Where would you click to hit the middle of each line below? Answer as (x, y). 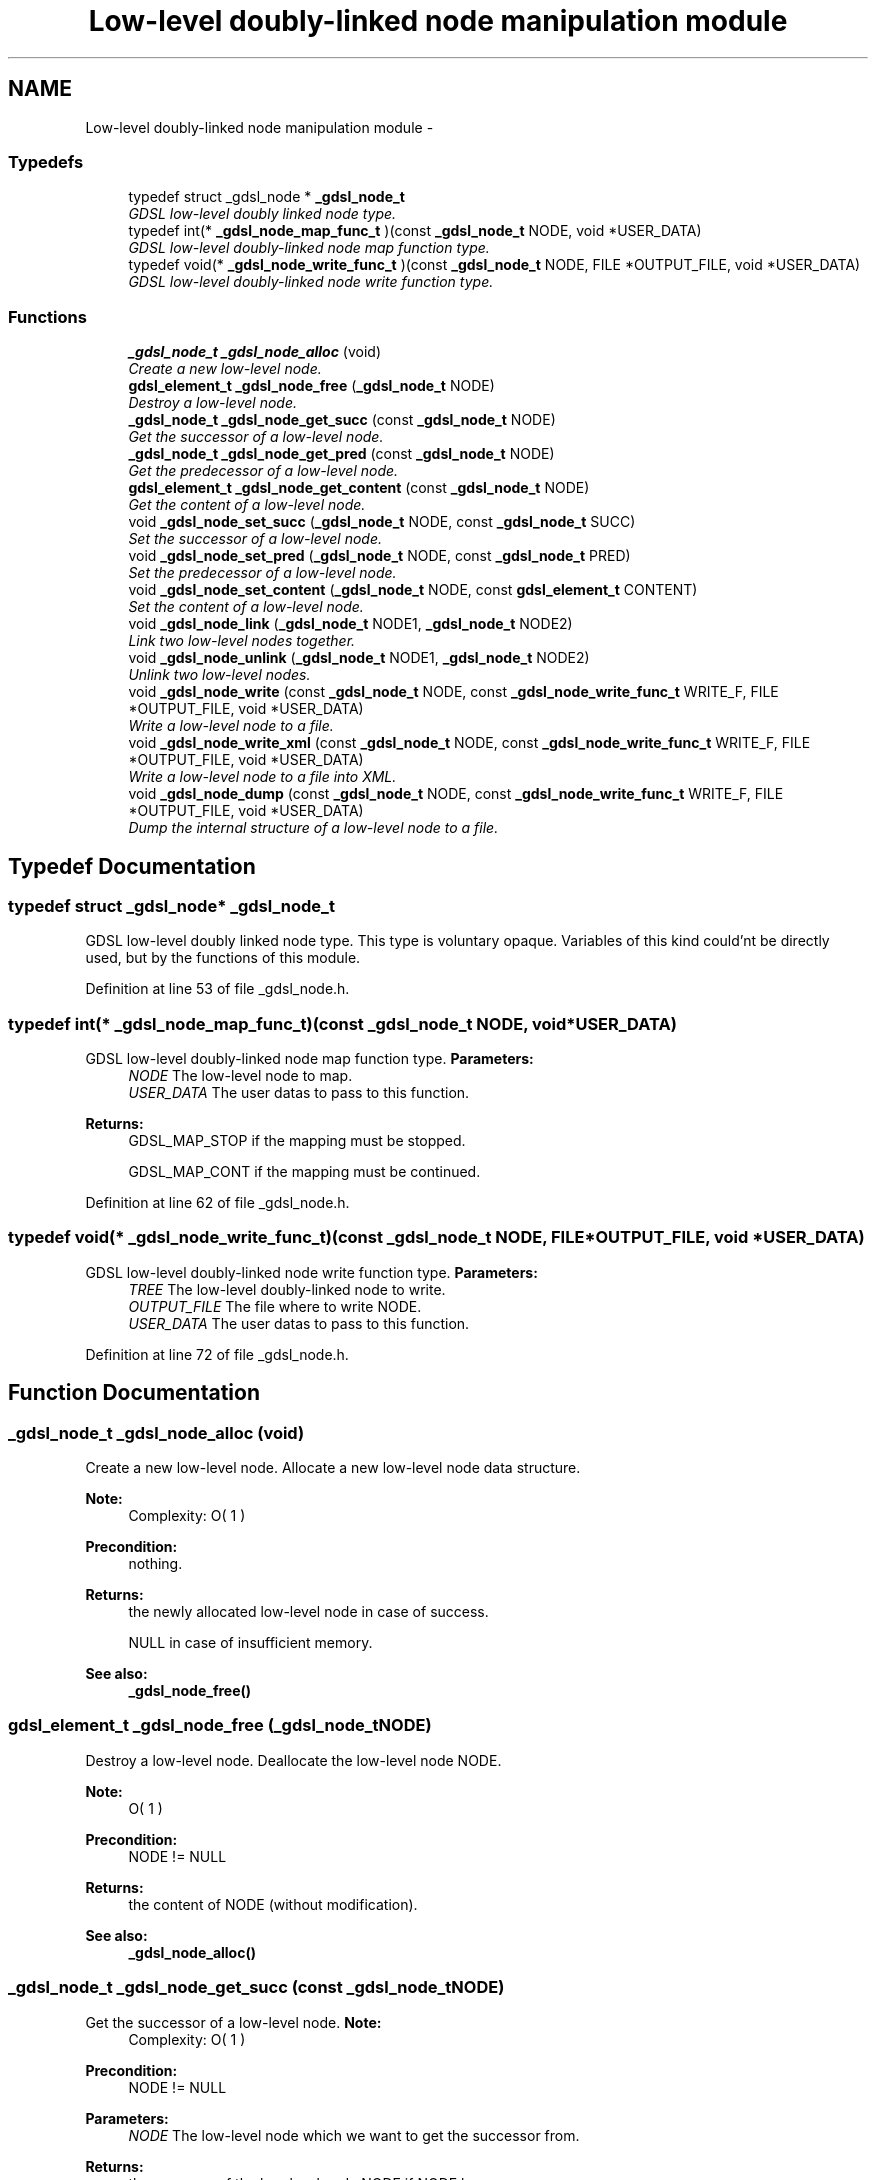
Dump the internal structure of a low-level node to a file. (313, 828)
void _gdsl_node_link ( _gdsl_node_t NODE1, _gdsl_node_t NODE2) (350, 624)
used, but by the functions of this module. (223, 958)
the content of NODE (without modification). (273, 1904)
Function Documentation (134, 1393)
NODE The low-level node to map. (240, 1076)
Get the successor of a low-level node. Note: (233, 2022)
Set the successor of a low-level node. (255, 539)
